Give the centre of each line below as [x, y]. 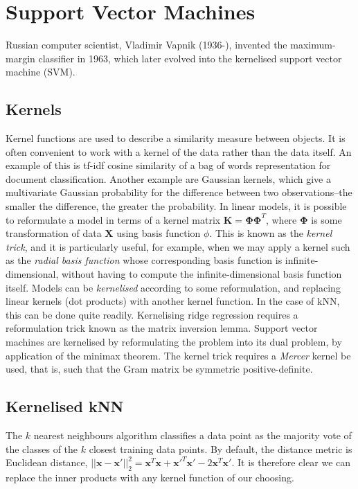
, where [281, 219]
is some [326, 219]
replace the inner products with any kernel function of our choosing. [150, 477]
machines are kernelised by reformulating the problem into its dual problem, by [174, 342]
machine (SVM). [41, 72]
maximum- [313, 45]
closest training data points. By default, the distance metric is [221, 448]
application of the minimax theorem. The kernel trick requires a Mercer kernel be [178, 355]
